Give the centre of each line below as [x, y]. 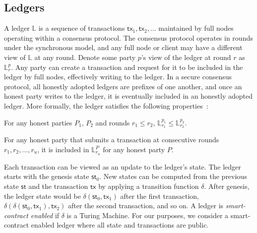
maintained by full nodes [196, 28]
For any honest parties [38, 122]
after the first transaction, [160, 196]
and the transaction [58, 186]
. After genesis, [227, 186]
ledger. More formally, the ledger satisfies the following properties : [106, 105]
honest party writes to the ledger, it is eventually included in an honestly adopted [128, 96]
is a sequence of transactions [82, 28]
